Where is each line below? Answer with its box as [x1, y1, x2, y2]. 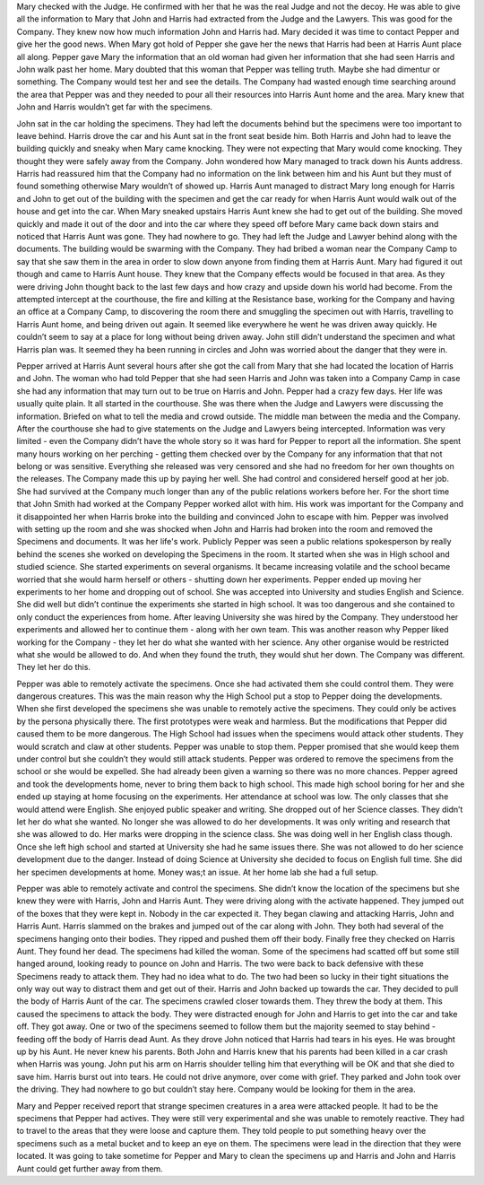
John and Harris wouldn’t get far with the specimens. [16, 101, 213, 112]
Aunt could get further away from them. [16, 1163, 163, 1174]
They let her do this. [16, 662, 91, 673]
